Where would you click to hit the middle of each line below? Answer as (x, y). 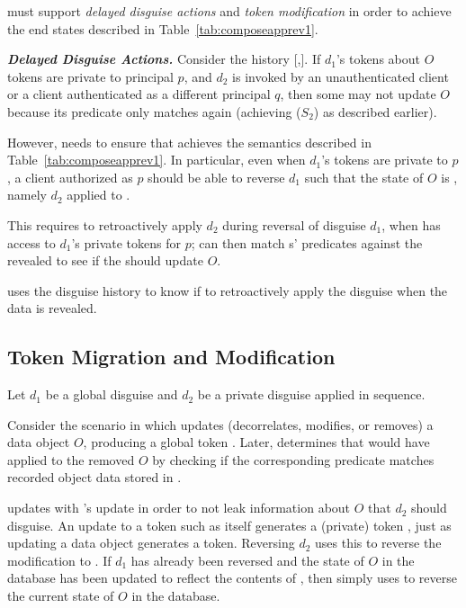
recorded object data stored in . (94, 477)
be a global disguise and (112, 394)
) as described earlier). (375, 111)
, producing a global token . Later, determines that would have (256, 442)
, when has (411, 224)
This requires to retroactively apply (105, 224)
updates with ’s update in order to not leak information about (179, 508)
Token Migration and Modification (171, 357)
